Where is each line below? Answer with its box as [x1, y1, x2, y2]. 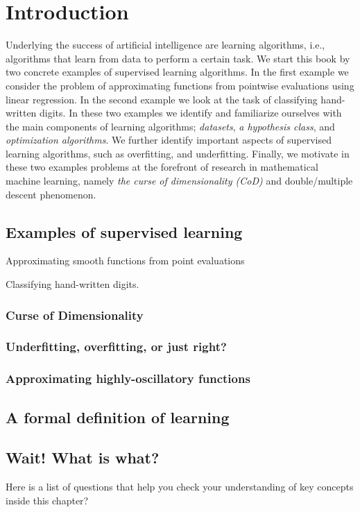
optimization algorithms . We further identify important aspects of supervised [6, 133, 332, 147]
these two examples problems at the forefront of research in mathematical [6, 160, 318, 174]
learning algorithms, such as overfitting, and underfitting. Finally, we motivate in [6, 146, 350, 160]
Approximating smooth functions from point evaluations [6, 253, 245, 268]
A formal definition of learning [6, 406, 230, 427]
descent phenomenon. [6, 187, 96, 201]
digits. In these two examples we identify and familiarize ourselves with [40, 105, 342, 120]
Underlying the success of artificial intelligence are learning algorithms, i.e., [6, 37, 325, 52]
